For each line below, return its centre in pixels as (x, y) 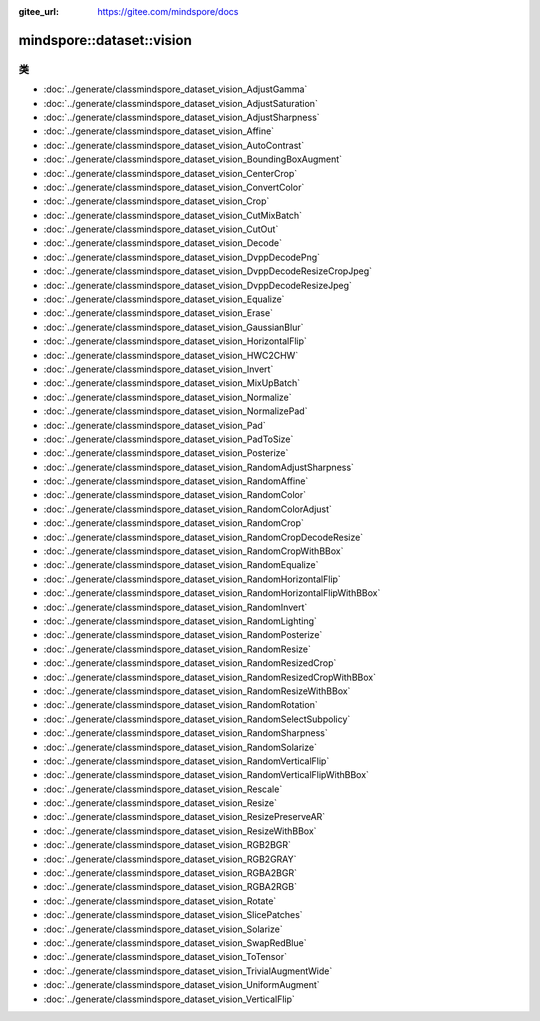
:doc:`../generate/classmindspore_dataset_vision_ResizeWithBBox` (180, 831)
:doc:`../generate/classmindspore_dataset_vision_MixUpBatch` (171, 383)
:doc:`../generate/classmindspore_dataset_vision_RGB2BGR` (167, 845)
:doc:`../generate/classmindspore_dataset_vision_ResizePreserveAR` (184, 817)
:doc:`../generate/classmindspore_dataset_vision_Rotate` (160, 901)
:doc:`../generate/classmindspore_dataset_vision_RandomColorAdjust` (187, 509)
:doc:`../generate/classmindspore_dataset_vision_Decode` (162, 243)
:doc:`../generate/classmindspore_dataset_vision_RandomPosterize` (183, 635)
